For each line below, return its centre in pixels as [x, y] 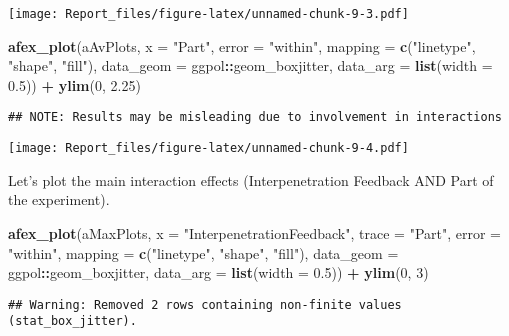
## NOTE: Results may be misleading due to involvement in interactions [255, 117]
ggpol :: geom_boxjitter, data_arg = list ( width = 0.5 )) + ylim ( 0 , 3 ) [218, 272]
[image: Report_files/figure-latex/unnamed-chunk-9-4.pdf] [208, 148]
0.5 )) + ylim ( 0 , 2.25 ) [74, 84]
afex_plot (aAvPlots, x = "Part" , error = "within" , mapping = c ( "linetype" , [242, 45]
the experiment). [59, 199]
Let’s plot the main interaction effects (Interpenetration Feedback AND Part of [251, 179]
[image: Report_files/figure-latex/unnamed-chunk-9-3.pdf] [208, 14]
